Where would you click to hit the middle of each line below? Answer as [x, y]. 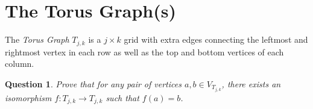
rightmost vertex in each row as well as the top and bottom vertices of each [144, 51]
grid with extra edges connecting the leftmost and [216, 39]
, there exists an [251, 83]
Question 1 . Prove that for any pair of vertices [93, 83]
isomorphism [28, 97]
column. [20, 64]
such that [122, 97]
